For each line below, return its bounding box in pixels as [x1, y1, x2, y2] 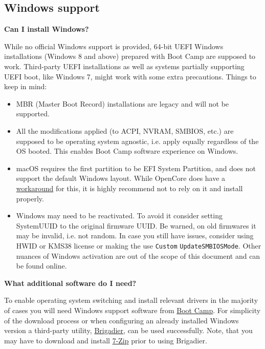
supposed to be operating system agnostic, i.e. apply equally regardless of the [16, 135, 259, 146]
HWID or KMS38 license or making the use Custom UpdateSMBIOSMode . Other [16, 240, 261, 251]
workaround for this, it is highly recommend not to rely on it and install [16, 182, 243, 193]
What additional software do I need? [4, 277, 137, 288]
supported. [16, 108, 50, 119]
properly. [16, 193, 44, 203]
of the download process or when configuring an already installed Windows [4, 315, 239, 325]
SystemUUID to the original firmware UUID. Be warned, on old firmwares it [16, 220, 256, 231]
